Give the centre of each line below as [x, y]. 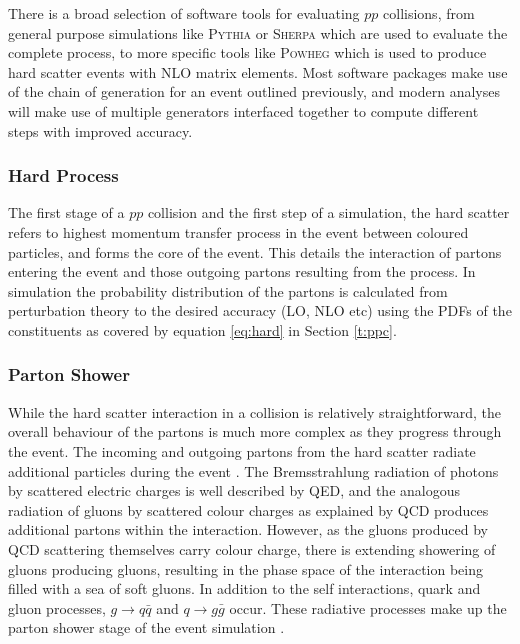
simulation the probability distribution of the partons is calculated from [228, 290]
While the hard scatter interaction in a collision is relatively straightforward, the [254, 411]
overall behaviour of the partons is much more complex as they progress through [255, 431]
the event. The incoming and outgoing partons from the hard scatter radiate [242, 450]
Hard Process [63, 175]
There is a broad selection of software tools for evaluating [184, 13]
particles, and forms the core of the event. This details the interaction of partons [255, 251]
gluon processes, [57, 607]
